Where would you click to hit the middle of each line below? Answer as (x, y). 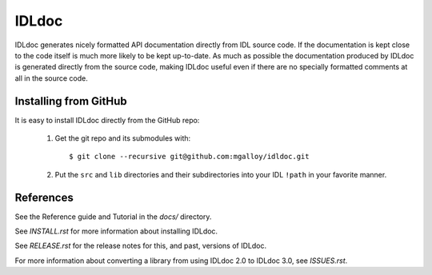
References (44, 197)
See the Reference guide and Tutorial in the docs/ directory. (113, 217)
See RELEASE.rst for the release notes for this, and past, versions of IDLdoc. (141, 246)
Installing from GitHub (71, 101)
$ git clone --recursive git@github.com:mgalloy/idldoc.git (189, 157)
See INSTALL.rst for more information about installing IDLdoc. (116, 231)
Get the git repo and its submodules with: (123, 138)
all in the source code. (51, 78)
